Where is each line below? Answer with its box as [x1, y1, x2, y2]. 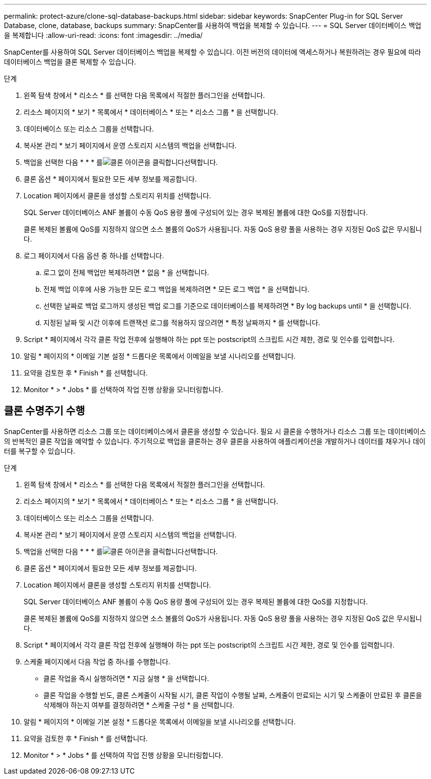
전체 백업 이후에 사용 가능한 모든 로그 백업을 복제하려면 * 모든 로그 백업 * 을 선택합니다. [43, 285, 309, 293]
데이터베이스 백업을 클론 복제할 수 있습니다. [4, 58, 136, 66]
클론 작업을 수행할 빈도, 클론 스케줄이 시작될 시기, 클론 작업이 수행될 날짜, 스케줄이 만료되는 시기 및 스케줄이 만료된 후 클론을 [43, 690, 422, 699]
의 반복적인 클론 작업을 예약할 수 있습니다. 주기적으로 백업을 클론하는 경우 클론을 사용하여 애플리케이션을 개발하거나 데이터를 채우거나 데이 [4, 436, 426, 445]
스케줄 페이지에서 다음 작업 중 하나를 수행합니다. [24, 657, 171, 666]
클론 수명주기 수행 [4, 405, 85, 417]
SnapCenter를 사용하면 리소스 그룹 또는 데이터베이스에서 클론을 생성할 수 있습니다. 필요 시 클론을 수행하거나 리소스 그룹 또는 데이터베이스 [4, 427, 426, 436]
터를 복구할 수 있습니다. [4, 446, 75, 455]
